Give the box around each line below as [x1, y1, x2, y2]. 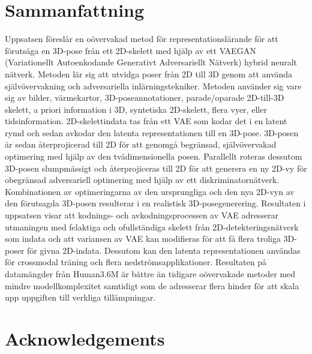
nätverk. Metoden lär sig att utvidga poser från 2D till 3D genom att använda [5, 67, 293, 80]
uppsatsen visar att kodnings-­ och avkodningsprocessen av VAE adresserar [5, 209, 279, 221]
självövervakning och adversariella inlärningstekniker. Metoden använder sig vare [5, 79, 302, 92]
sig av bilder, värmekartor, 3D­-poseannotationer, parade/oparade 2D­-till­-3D [5, 91, 284, 104]
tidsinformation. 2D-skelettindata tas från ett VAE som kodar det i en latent [5, 115, 287, 127]
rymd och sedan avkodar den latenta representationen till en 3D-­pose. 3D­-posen [5, 126, 299, 139]
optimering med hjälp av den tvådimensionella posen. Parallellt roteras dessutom [5, 150, 302, 163]
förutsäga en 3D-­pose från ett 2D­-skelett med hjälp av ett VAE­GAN [5, 44, 256, 56]
